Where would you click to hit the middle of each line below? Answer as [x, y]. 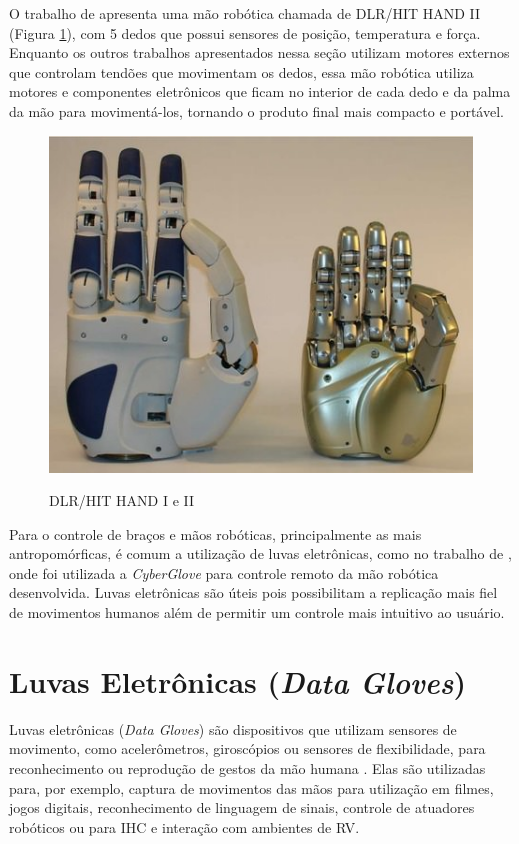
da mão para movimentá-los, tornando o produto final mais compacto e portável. [256, 110]
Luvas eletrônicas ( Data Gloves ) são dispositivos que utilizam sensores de [233, 728]
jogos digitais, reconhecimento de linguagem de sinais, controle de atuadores [242, 807]
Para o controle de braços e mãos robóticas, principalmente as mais [215, 533]
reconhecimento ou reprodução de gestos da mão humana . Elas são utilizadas [247, 767]
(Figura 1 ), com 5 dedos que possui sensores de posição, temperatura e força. [245, 32]
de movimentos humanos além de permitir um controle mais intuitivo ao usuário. [257, 612]
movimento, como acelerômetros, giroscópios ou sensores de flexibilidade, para [247, 748]
